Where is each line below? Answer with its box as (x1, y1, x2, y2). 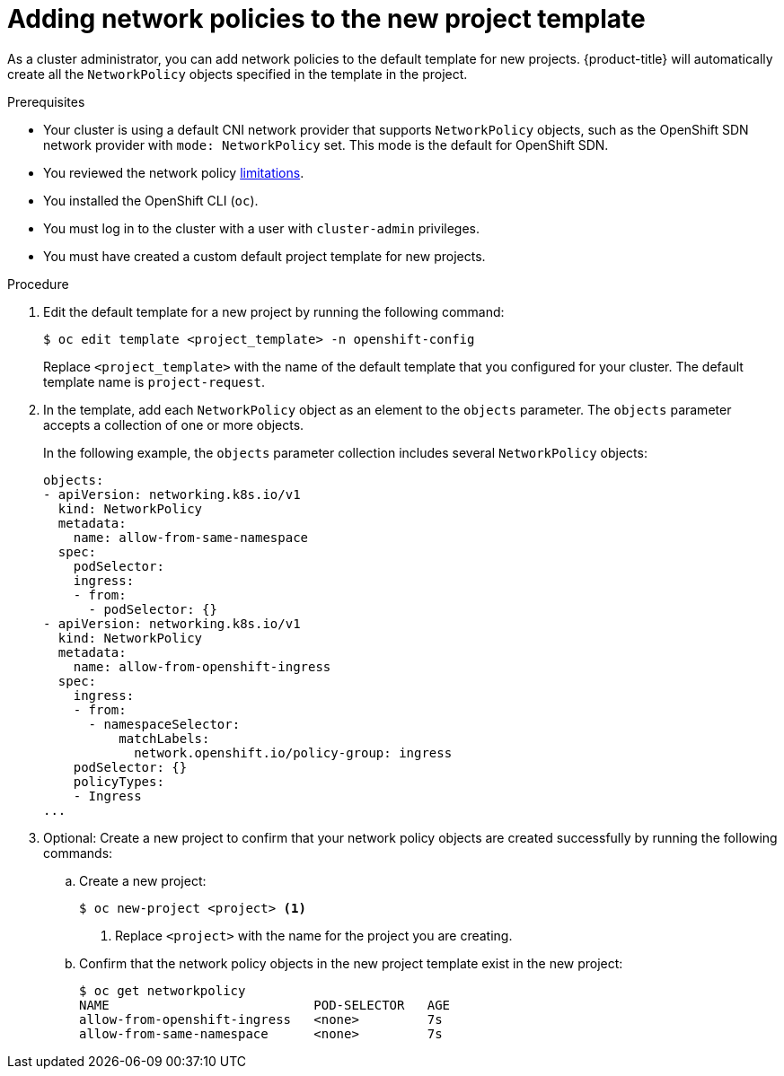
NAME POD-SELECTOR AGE (79, 997, 451, 1012)
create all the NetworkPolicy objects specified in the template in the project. (7, 66, 468, 82)
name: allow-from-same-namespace (73, 529, 309, 545)
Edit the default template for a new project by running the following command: (43, 303, 505, 319)
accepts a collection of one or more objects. (43, 416, 304, 433)
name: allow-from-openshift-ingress (73, 659, 331, 674)
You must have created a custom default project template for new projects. (43, 248, 486, 264)
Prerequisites (7, 93, 85, 109)
